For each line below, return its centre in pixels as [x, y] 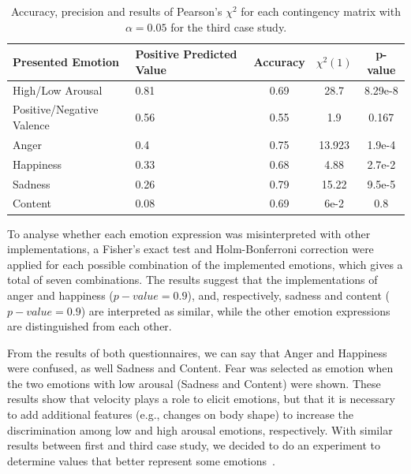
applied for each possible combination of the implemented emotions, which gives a [205, 264]
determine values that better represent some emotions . [141, 460]
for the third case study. [229, 26]
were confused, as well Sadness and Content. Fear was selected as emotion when [200, 368]
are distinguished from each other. [90, 326]
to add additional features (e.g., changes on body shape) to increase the [181, 414]
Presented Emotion [66, 61]
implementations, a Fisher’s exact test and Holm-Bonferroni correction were [191, 249]
